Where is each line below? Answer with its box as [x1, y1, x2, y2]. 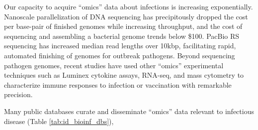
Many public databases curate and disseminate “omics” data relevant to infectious [4, 106, 254, 116]
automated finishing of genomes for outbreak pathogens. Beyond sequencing [4, 50, 235, 60]
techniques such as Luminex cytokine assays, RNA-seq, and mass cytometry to [4, 70, 244, 80]
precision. [4, 89, 33, 100]
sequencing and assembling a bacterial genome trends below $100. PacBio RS [4, 30, 240, 41]
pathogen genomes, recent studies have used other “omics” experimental [4, 60, 224, 70]
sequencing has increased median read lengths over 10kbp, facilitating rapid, [4, 40, 236, 51]
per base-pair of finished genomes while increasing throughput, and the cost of [4, 21, 243, 31]
